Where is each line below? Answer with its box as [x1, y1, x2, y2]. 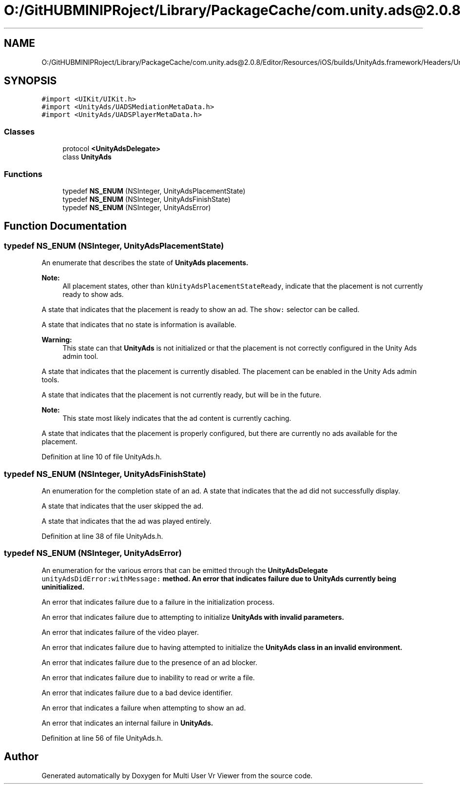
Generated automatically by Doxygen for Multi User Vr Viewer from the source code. [41, 771, 313, 780]
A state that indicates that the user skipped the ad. [41, 501, 204, 510]
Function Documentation [4, 220, 127, 233]
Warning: [41, 335, 72, 344]
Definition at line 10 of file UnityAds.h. [41, 453, 162, 461]
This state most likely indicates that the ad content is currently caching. [62, 414, 291, 423]
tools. [41, 375, 59, 384]
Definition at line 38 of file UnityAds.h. [41, 532, 163, 540]
